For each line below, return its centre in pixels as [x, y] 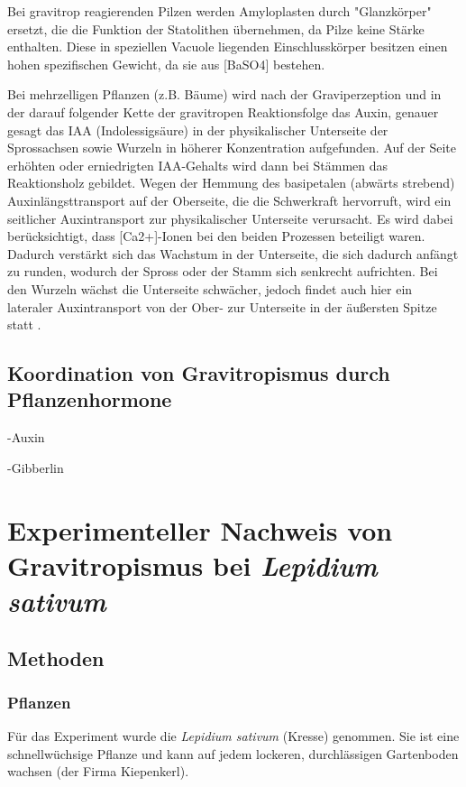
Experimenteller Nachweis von [200, 529]
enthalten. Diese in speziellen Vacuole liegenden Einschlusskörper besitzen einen [228, 46]
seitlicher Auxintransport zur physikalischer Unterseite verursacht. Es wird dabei [230, 218]
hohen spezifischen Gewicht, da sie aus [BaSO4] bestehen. [166, 64]
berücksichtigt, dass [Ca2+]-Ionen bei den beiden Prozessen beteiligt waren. [216, 236]
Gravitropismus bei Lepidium [192, 565]
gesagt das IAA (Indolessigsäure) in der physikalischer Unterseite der [198, 130]
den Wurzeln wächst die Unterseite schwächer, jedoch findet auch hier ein [210, 288]
